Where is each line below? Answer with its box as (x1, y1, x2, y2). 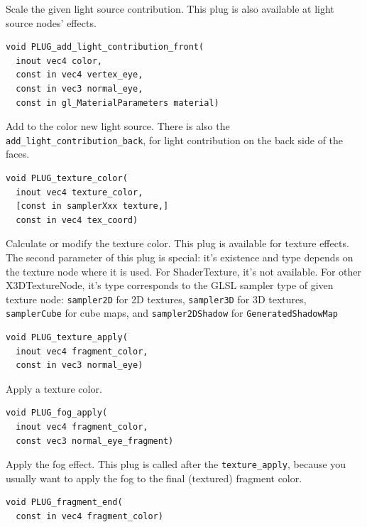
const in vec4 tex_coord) (16, 214, 138, 225)
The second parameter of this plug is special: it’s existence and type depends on (6, 249, 354, 264)
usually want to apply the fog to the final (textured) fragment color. (6, 470, 302, 485)
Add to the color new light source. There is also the (6, 119, 230, 134)
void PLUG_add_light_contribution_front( (6, 42, 204, 53)
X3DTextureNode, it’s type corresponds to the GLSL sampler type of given (6, 278, 334, 293)
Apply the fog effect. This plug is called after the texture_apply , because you (6, 457, 346, 472)
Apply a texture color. (6, 381, 102, 396)
